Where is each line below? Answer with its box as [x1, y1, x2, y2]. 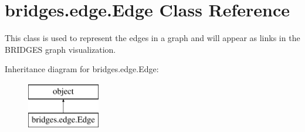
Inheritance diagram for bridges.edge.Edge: [5, 63, 159, 75]
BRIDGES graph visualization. [5, 43, 116, 55]
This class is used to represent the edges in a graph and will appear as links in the [5, 32, 300, 44]
